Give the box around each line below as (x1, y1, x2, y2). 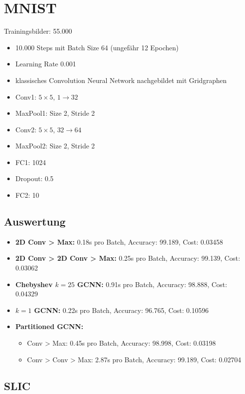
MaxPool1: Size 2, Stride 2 (15, 108, 95, 118)
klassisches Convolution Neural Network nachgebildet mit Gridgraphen (15, 75, 227, 85)
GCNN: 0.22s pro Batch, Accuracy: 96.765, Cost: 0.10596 (34, 305, 209, 315)
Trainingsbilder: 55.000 (4, 26, 72, 36)
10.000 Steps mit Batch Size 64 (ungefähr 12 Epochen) (15, 42, 179, 52)
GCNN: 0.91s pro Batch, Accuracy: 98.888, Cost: (77, 279, 227, 289)
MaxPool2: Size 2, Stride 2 (15, 141, 95, 151)
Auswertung (4, 214, 66, 229)
